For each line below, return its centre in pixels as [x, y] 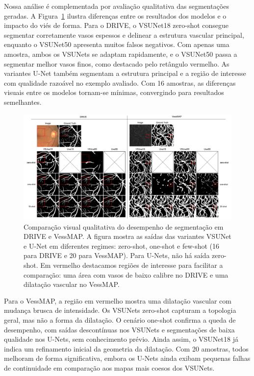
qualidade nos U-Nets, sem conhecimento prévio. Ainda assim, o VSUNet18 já [121, 339]
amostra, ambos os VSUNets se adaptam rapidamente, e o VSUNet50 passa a [121, 54]
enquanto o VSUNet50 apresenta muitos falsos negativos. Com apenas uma [117, 44]
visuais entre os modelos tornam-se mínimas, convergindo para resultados [114, 92]
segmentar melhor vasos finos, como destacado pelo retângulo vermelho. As [117, 63]
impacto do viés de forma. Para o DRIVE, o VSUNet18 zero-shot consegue [116, 25]
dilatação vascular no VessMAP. [72, 284]
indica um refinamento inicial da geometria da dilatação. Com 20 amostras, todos [126, 348]
